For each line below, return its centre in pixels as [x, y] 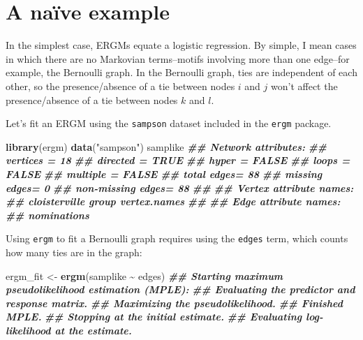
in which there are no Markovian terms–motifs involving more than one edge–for [178, 58]
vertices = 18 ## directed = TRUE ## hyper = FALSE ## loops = [178, 160]
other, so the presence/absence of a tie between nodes [120, 86]
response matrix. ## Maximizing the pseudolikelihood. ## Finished [174, 303]
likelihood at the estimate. [69, 330]
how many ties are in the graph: [74, 252]
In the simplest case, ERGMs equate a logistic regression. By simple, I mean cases [181, 45]
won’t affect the [304, 86]
